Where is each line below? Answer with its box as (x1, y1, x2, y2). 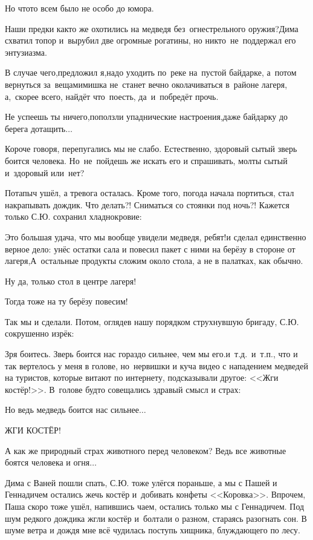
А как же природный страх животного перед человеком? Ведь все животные (5, 444, 286, 456)
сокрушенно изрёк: (5, 327, 74, 340)
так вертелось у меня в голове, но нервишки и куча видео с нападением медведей (5, 359, 308, 372)
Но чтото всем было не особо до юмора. (5, 2, 154, 14)
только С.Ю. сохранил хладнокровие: (5, 210, 142, 223)
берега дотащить (5, 122, 66, 134)
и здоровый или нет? (5, 166, 85, 179)
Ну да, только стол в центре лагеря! (5, 274, 137, 287)
